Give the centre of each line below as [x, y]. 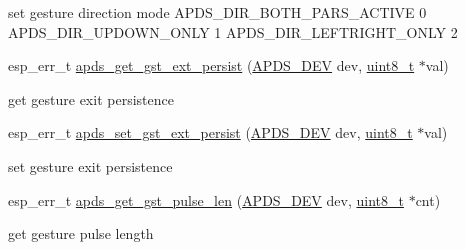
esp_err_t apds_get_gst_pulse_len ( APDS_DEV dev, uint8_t [206, 199]
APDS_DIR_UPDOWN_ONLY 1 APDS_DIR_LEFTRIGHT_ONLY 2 [233, 31]
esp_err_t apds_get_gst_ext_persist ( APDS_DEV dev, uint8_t [211, 65]
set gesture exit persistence [90, 165]
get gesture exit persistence [91, 98]
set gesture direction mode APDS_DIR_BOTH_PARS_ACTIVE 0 [217, 12]
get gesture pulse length [81, 233]
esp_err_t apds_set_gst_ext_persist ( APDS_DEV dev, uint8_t [210, 132]
